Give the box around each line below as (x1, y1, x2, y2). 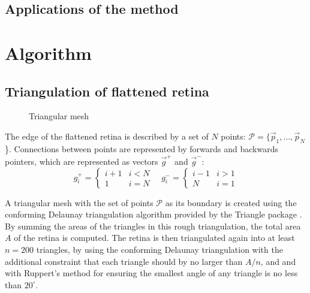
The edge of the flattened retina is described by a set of (5, 129, 209, 142)
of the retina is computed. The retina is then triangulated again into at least (14, 231, 295, 244)
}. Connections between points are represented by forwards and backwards (5, 142, 278, 155)
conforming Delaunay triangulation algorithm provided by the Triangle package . (5, 208, 302, 220)
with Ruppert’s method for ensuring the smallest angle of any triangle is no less (5, 267, 298, 279)
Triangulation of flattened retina (5, 81, 209, 100)
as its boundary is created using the (165, 196, 297, 209)
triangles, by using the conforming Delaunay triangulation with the (36, 243, 283, 256)
